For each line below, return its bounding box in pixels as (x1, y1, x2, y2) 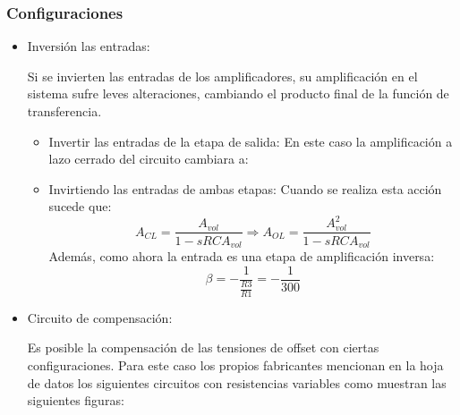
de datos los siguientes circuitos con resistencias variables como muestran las (27, 373, 447, 392)
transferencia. (27, 102, 102, 120)
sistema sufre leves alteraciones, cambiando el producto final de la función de (27, 84, 449, 103)
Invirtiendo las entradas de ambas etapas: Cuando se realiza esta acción (48, 179, 442, 198)
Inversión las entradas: (27, 37, 150, 55)
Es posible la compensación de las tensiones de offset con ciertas (27, 338, 379, 357)
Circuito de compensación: (27, 308, 173, 326)
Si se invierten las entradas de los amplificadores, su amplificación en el (27, 66, 418, 85)
